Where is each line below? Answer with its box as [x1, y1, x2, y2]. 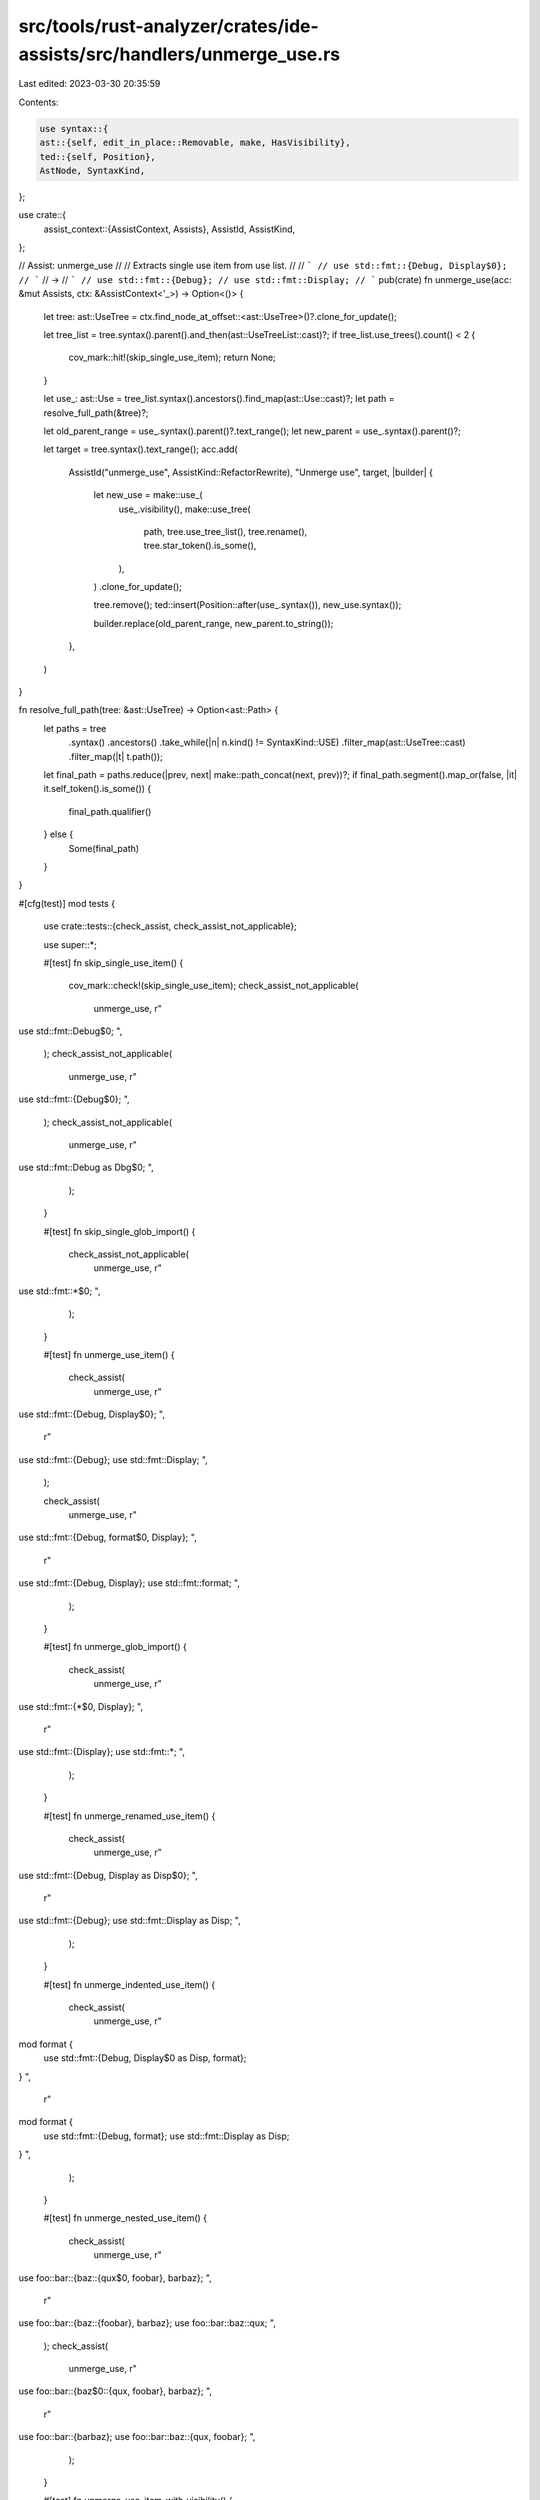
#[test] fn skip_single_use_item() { [43, 956, 184, 969]
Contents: [18, 96, 59, 108]
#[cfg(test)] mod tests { [18, 897, 115, 909]
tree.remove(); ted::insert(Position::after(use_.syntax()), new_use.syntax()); [93, 599, 402, 611]
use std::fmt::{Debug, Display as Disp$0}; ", [18, 1869, 199, 1881]
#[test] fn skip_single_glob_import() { [43, 1225, 196, 1237]
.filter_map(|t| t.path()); [68, 750, 164, 762]
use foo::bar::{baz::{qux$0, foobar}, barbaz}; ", [18, 2271, 212, 2284]
